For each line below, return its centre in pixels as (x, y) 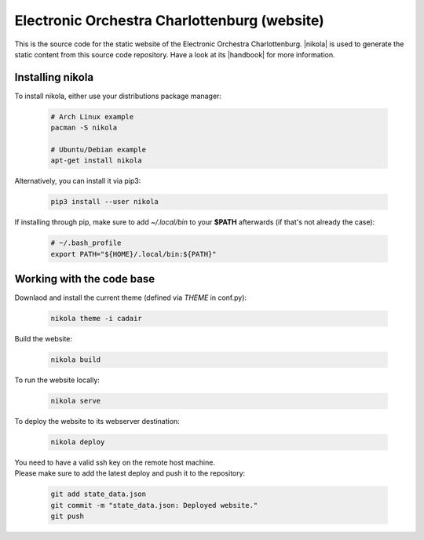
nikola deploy (78, 442)
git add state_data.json (99, 494)
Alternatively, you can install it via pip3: (78, 181)
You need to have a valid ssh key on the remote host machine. (115, 462)
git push (68, 516)
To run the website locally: (57, 380)
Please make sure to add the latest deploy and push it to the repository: (130, 473)
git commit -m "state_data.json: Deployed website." (154, 505)
